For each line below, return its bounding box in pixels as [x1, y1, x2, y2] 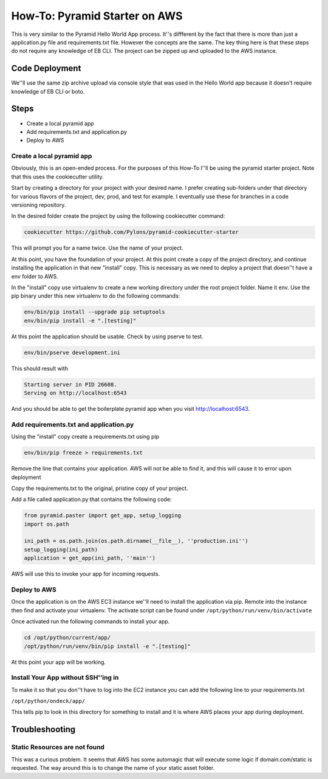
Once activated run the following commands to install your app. [11, 618, 170, 625]
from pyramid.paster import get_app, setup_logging [24, 512, 182, 519]
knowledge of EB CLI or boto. [11, 88, 85, 95]
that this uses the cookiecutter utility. [11, 173, 104, 180]
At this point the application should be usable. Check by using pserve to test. [11, 332, 203, 340]
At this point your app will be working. [11, 658, 106, 666]
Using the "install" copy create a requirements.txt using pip [11, 433, 159, 441]
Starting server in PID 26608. [24, 381, 118, 388]
